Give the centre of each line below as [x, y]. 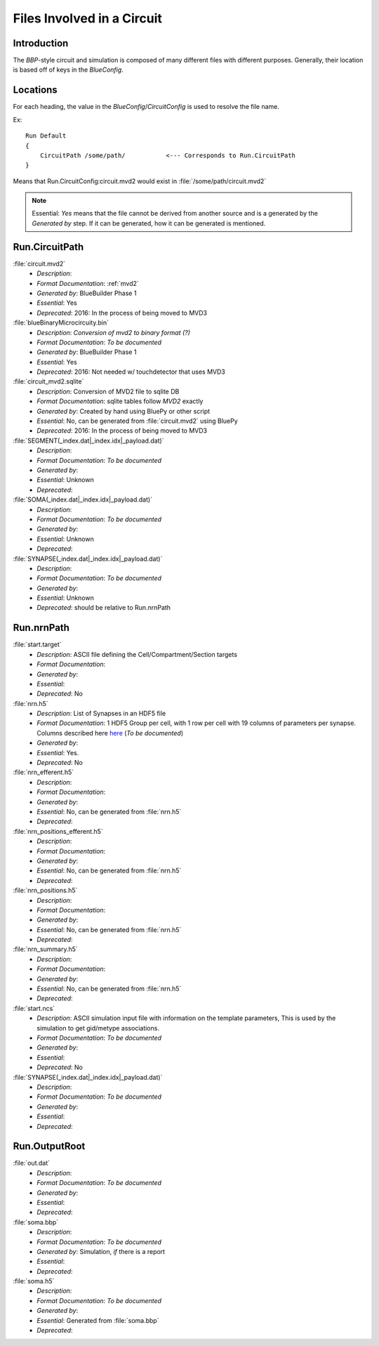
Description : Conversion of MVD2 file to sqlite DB [108, 391]
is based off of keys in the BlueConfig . [68, 70]
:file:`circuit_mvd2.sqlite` [48, 381]
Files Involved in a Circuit [88, 18]
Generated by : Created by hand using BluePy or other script [124, 411]
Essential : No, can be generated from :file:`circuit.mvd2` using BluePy [137, 421]
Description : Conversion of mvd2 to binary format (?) [114, 332]
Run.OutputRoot [49, 1146]
